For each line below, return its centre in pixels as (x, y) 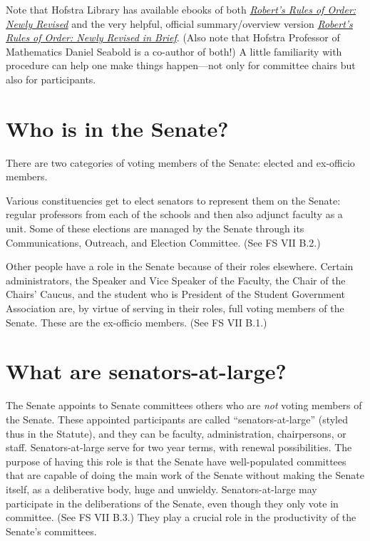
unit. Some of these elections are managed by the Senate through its (155, 228)
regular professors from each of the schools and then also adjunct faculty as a (174, 214)
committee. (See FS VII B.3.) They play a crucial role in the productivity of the (181, 517)
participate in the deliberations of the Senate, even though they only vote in (172, 503)
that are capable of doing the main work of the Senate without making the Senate (185, 475)
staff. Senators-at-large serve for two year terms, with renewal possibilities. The (179, 447)
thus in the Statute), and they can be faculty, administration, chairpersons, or (176, 433)
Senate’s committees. (51, 531)
